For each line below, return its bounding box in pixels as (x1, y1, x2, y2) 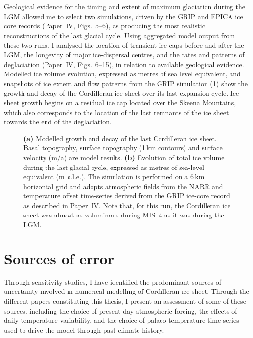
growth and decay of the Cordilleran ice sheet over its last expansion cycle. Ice (4, 88, 239, 98)
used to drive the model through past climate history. (4, 324, 164, 335)
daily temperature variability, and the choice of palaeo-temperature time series (4, 315, 239, 325)
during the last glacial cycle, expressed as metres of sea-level (23, 162, 204, 172)
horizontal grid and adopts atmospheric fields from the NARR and (23, 181, 223, 191)
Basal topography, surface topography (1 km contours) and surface (23, 143, 223, 153)
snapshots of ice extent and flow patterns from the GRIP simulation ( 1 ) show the (4, 78, 248, 88)
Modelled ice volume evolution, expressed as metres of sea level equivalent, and (4, 69, 241, 79)
